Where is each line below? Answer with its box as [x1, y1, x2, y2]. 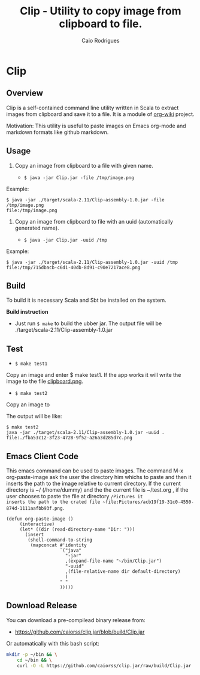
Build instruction [6, 308, 49, 316]
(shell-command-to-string [28, 537, 93, 543]
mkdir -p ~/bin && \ [6, 651, 58, 658]
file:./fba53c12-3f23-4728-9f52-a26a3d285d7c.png [6, 435, 133, 441]
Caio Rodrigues [81, 37, 120, 44]
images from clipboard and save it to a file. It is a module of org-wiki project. [6, 110, 195, 118]
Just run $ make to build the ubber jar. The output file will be [14, 320, 162, 327]
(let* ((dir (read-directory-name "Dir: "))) [19, 527, 135, 533]
